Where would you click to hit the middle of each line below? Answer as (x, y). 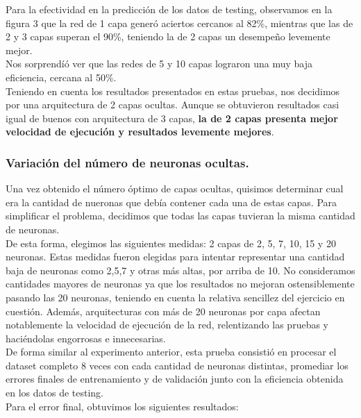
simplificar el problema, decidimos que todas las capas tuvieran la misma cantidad (180, 216)
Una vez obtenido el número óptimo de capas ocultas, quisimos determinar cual (175, 189)
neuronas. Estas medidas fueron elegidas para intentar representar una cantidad (175, 257)
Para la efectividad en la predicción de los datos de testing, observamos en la (169, 9)
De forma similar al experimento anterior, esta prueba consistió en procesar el (171, 352)
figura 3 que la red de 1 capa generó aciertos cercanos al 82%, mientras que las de (179, 23)
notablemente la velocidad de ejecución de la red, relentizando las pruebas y (167, 325)
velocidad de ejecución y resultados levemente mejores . (140, 132)
